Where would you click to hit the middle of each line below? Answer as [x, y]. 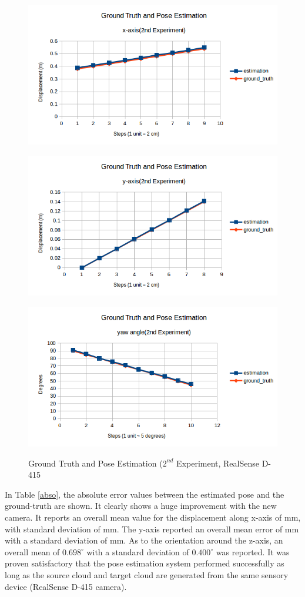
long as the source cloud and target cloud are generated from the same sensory [147, 574]
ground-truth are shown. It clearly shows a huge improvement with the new [141, 506]
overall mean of [32, 551]
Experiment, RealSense [218, 463]
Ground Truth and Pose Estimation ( [95, 463]
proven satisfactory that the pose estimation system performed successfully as [145, 563]
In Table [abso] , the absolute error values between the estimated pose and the [145, 494]
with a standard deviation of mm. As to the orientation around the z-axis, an [144, 540]
